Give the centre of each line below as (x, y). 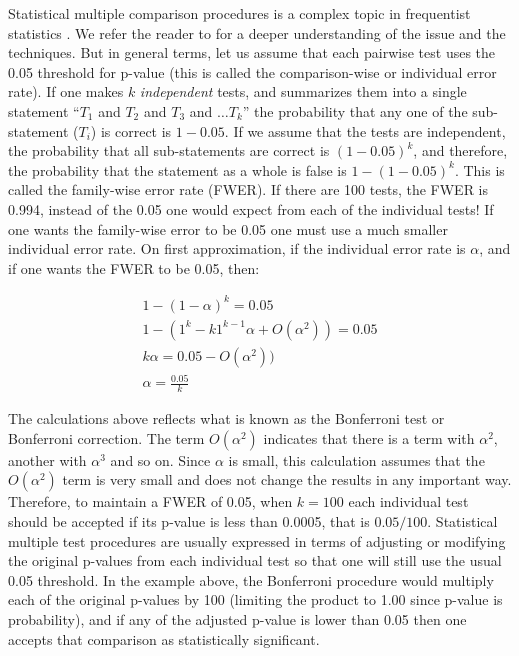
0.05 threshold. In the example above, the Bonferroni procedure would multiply (251, 579)
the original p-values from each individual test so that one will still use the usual (255, 560)
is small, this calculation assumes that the (356, 459)
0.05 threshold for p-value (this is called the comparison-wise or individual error (252, 71)
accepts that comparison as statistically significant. (164, 638)
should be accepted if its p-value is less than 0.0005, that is (189, 521)
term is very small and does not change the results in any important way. (287, 479)
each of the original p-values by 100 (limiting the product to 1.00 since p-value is (255, 599)
